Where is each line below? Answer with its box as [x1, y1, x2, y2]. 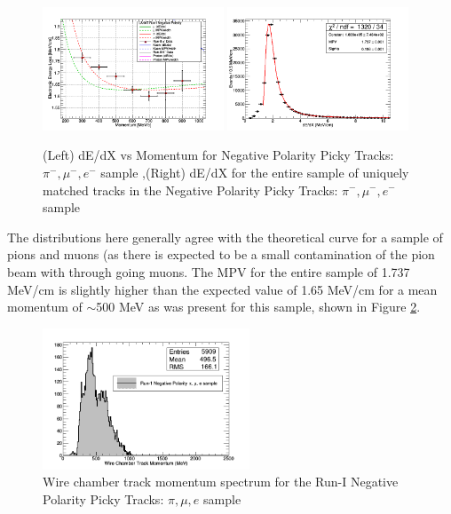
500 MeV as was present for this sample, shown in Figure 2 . [96, 297, 421, 316]
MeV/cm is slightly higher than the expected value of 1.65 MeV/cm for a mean [7, 280, 438, 298]
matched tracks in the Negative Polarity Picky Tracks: [43, 180, 338, 199]
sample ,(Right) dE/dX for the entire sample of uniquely [100, 162, 409, 181]
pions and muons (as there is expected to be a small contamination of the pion [7, 245, 435, 264]
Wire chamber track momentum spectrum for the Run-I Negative [43, 472, 399, 491]
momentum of [7, 297, 83, 316]
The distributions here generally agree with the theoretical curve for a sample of [7, 227, 443, 246]
